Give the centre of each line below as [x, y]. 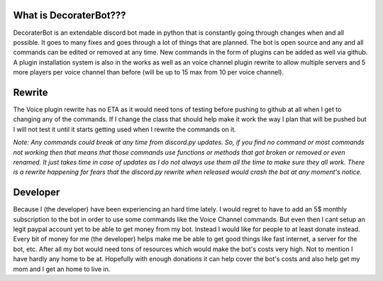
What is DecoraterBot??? [70, 15]
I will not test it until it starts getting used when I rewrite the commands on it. [125, 129]
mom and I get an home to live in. [62, 269]
